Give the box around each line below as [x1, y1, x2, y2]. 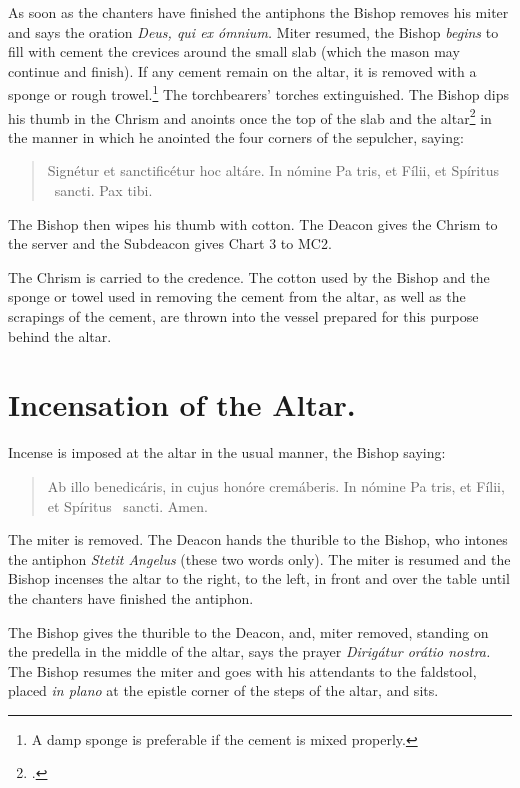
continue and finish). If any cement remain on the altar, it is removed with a [8, 60, 477, 81]
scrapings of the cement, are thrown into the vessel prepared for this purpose [8, 306, 479, 327]
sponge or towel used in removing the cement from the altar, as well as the [8, 286, 466, 307]
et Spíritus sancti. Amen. [47, 495, 208, 516]
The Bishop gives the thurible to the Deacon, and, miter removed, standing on [8, 621, 489, 642]
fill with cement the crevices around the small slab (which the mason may [8, 41, 460, 62]
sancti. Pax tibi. [54, 180, 153, 201]
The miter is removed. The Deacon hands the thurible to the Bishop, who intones [8, 529, 508, 550]
